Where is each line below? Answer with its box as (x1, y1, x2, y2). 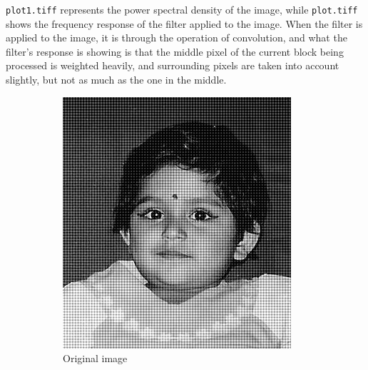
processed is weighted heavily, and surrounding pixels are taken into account (6, 58, 339, 73)
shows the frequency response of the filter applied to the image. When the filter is (6, 16, 363, 31)
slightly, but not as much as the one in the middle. (6, 72, 227, 87)
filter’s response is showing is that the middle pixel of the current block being (6, 44, 344, 59)
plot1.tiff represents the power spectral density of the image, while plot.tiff (6, 2, 358, 16)
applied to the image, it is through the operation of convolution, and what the (6, 30, 347, 45)
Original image (63, 351, 128, 366)
